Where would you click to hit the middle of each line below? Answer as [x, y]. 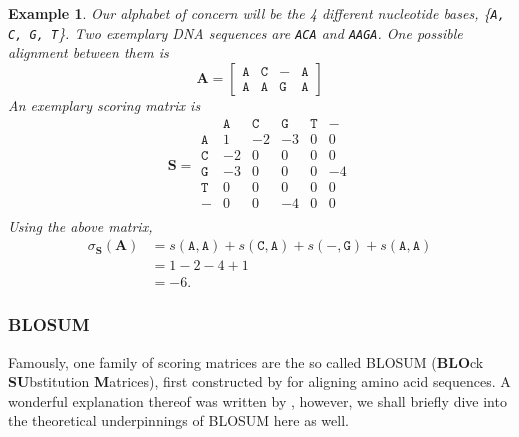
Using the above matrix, [80, 225]
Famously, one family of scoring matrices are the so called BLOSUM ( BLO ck [246, 361]
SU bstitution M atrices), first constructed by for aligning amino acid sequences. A [259, 381]
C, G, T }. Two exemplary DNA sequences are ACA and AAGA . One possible [235, 32]
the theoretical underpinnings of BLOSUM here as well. [178, 420]
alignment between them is [88, 52]
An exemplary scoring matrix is [104, 104]
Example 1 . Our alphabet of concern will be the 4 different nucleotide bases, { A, [256, 13]
